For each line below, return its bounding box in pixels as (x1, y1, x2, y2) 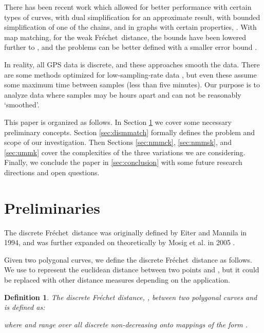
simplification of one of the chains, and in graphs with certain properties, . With (4, 22, 257, 32)
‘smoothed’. (4, 99, 40, 110)
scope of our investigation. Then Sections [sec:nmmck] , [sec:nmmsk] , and (4, 137, 232, 147)
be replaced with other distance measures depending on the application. (4, 274, 230, 285)
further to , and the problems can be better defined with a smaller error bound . (4, 42, 257, 52)
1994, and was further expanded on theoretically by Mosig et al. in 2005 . (4, 237, 235, 248)
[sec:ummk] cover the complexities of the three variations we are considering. (4, 146, 246, 157)
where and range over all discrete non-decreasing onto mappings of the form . (4, 319, 248, 329)
